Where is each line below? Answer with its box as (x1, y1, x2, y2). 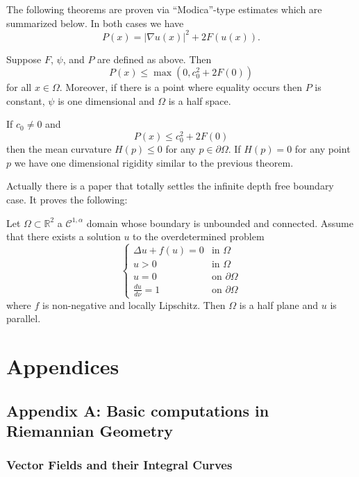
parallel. (6, 311, 41, 326)
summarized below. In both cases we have (6, 15, 184, 30)
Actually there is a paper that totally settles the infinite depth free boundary (6, 178, 334, 193)
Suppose (6, 51, 42, 66)
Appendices (6, 352, 119, 380)
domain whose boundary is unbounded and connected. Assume (86, 215, 353, 230)
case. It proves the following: (6, 192, 128, 207)
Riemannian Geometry (6, 420, 173, 442)
